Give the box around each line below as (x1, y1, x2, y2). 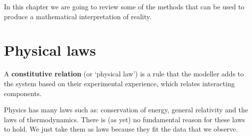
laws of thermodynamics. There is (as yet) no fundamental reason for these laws (4, 114, 245, 124)
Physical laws (4, 40, 96, 60)
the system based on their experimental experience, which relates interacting (4, 78, 235, 88)
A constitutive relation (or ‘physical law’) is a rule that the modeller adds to (4, 68, 244, 79)
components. (4, 88, 42, 98)
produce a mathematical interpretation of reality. (4, 11, 152, 21)
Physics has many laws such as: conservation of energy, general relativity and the (4, 104, 248, 115)
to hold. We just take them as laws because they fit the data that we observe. (4, 124, 238, 134)
